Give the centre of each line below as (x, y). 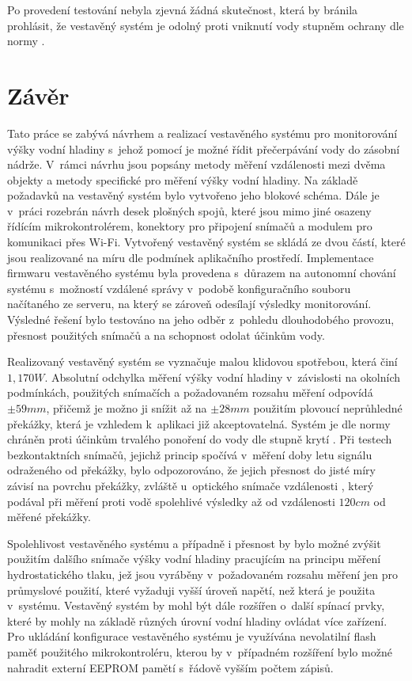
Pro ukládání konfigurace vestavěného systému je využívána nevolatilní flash (192, 636)
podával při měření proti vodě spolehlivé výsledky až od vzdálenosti (171, 501)
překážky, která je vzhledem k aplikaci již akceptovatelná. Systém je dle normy (199, 423)
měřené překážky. (49, 517)
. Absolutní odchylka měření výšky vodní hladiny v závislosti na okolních (223, 377)
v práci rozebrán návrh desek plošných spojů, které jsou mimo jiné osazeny (189, 210)
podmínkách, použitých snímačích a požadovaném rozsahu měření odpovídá (190, 392)
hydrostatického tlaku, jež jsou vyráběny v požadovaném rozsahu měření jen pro (202, 574)
